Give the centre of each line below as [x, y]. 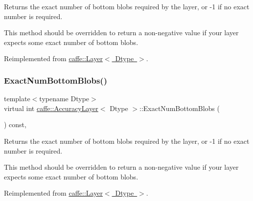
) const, [15, 124]
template [17, 99]
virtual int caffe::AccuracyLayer [51, 108]
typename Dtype [64, 99]
